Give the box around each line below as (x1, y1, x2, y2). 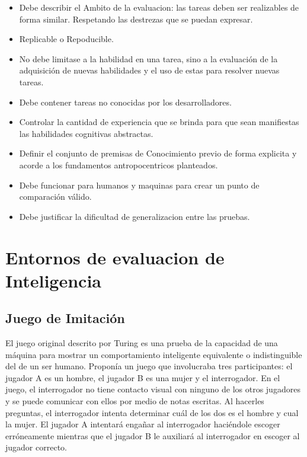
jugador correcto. (5, 441, 67, 453)
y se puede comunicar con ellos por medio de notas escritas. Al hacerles (5, 395, 264, 407)
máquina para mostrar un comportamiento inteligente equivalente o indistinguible (5, 348, 302, 360)
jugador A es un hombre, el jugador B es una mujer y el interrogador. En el (5, 371, 280, 384)
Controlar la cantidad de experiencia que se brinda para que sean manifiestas (19, 116, 299, 128)
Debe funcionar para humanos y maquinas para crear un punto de (19, 178, 260, 191)
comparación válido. (19, 190, 92, 203)
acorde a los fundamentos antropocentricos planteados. (19, 158, 218, 171)
